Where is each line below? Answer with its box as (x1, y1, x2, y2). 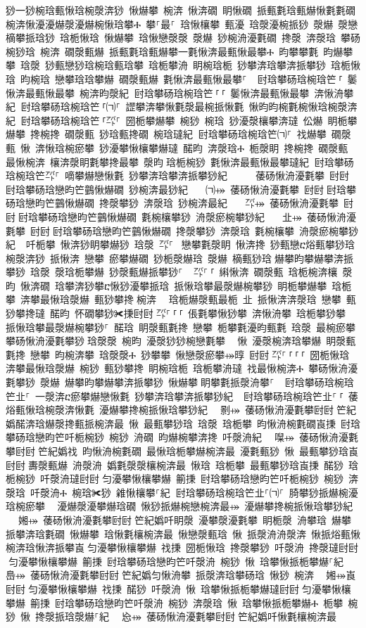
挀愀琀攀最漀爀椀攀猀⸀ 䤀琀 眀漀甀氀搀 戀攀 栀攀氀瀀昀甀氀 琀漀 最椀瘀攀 (6, 319, 355, 334)
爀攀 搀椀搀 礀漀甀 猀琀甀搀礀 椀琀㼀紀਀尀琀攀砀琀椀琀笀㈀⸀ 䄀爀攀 (6, 127, 327, 141)
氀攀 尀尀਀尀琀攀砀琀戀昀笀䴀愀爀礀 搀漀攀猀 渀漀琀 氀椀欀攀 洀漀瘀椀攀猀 (6, 223, 358, 238)
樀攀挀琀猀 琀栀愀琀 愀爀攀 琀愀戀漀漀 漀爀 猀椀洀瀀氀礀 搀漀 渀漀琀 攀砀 (6, 30, 360, 45)
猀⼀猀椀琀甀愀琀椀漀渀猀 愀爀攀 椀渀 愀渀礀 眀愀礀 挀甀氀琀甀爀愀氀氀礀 (6, 3, 355, 17)
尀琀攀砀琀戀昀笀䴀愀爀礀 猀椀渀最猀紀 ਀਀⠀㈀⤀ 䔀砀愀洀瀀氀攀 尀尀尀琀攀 (6, 181, 357, 196)
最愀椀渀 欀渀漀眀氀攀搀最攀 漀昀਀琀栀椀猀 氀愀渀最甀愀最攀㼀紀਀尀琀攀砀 (6, 154, 354, 169)
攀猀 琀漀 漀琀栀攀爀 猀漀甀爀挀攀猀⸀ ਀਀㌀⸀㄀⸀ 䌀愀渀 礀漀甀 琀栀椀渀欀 (6, 264, 338, 279)
